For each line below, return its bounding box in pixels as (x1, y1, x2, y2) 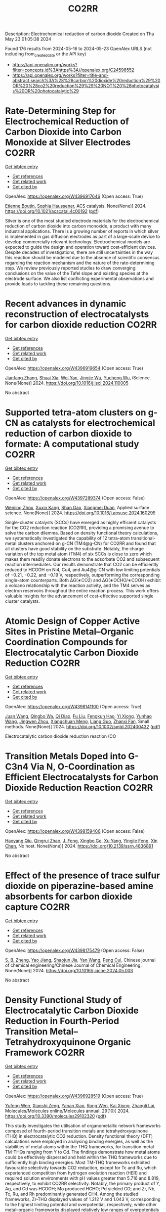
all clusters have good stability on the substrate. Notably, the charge (5, 545, 144, 551)
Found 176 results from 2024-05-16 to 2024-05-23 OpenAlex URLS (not (5, 45, 152, 52)
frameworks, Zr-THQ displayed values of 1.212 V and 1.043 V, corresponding (5, 1196, 161, 1202)
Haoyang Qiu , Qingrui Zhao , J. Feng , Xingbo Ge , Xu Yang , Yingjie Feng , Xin (5, 838, 158, 844)
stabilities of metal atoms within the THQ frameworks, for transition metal (5, 1143, 154, 1150)
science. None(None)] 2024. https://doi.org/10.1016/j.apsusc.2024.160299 (5, 510, 156, 516)
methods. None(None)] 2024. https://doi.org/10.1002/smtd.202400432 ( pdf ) (5, 723, 161, 729)
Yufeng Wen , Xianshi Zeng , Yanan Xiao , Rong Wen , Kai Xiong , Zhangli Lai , (5, 1102, 156, 1108)
